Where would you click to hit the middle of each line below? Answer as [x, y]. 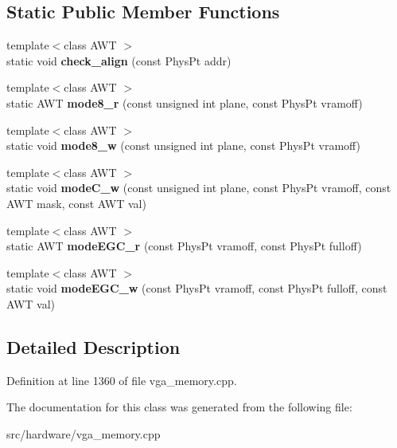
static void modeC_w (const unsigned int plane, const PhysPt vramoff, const [199, 188]
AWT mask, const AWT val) [76, 203]
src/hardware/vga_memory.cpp [84, 433]
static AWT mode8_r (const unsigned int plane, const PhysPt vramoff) [185, 102]
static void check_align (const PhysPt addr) [119, 60]
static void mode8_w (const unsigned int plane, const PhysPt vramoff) [184, 145]
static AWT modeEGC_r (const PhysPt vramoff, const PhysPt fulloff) [184, 246]
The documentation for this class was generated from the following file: [179, 407]
